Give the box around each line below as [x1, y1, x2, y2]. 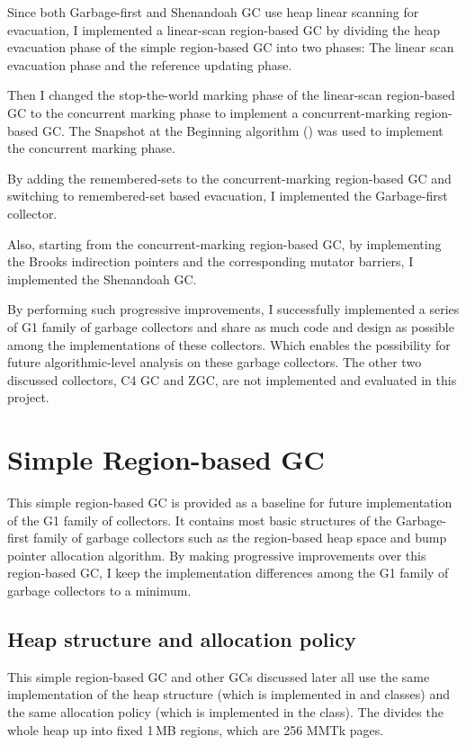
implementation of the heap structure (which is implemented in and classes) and [7, 685, 451, 704]
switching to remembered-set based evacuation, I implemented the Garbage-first [7, 186, 448, 205]
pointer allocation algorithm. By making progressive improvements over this [7, 545, 426, 564]
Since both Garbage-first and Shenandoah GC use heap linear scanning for [7, 3, 419, 21]
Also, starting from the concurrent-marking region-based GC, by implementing [7, 234, 442, 253]
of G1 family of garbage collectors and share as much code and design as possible [7, 317, 454, 336]
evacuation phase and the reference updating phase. [7, 55, 292, 74]
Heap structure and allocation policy [7, 624, 356, 652]
